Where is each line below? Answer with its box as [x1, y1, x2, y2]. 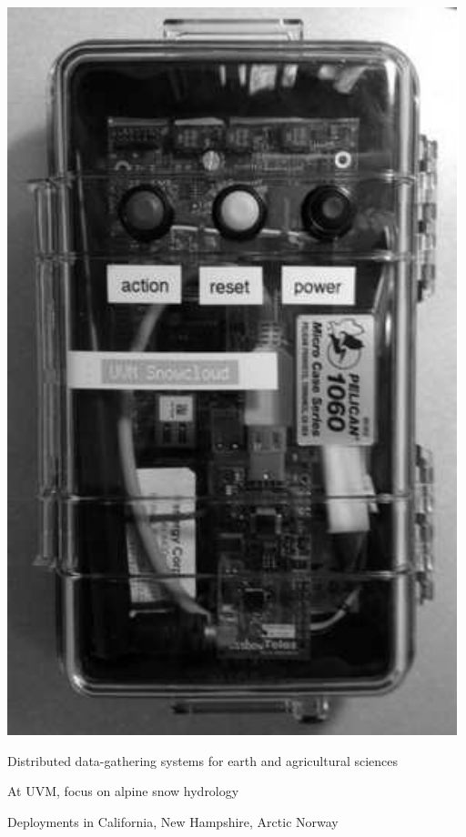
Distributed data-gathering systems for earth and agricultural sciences [7, 751, 399, 770]
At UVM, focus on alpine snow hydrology [7, 782, 239, 801]
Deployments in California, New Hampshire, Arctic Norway [7, 812, 339, 831]
